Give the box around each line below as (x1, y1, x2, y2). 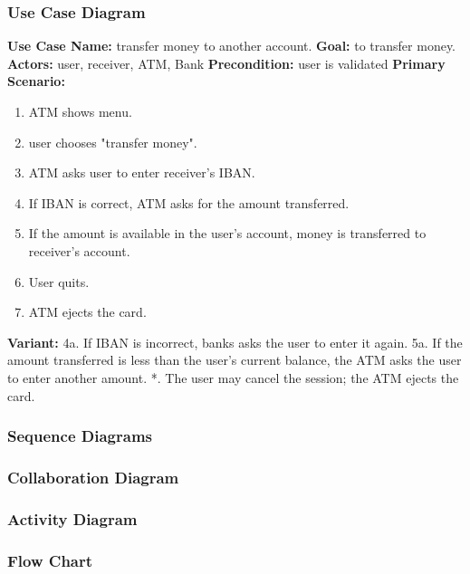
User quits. (28, 272, 90, 291)
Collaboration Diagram (7, 465, 179, 488)
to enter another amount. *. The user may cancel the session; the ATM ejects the (7, 368, 459, 387)
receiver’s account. (28, 241, 130, 260)
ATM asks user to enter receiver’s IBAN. (28, 163, 255, 182)
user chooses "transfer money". (28, 132, 197, 151)
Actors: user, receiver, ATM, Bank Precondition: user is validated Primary (7, 53, 446, 72)
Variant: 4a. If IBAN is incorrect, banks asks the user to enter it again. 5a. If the (7, 332, 463, 351)
